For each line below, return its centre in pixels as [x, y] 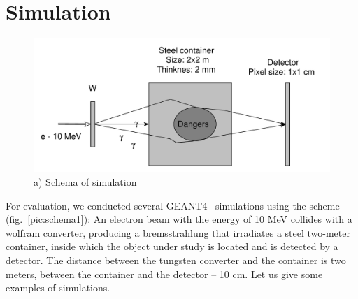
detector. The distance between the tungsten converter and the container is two [176, 260]
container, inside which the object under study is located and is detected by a [172, 246]
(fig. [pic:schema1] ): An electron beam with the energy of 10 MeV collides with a [179, 219]
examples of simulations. [58, 287]
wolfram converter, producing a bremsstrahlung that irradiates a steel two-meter [178, 232]
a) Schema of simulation [85, 182]
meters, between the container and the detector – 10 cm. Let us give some [164, 274]
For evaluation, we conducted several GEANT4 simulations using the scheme [173, 205]
